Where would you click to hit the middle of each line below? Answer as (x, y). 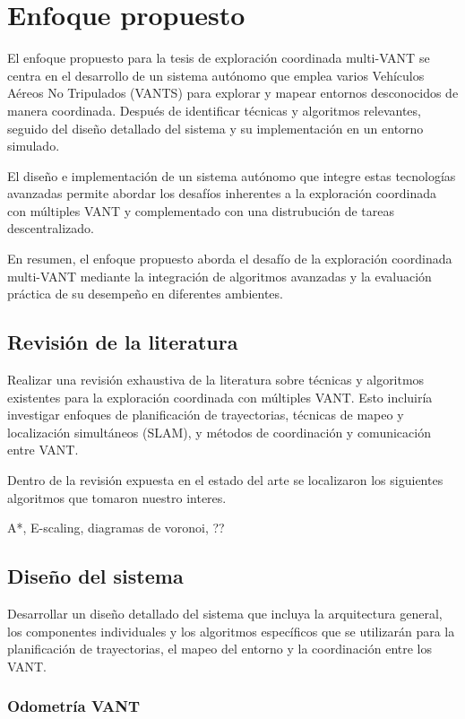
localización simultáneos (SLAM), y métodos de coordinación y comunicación (219, 432)
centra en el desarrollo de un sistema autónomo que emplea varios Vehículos (216, 75)
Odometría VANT (74, 706)
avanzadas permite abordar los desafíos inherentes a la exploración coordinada (222, 193)
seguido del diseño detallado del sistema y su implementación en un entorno (215, 128)
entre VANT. (43, 450)
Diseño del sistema (95, 576)
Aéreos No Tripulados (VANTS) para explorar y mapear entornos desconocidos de (233, 93)
